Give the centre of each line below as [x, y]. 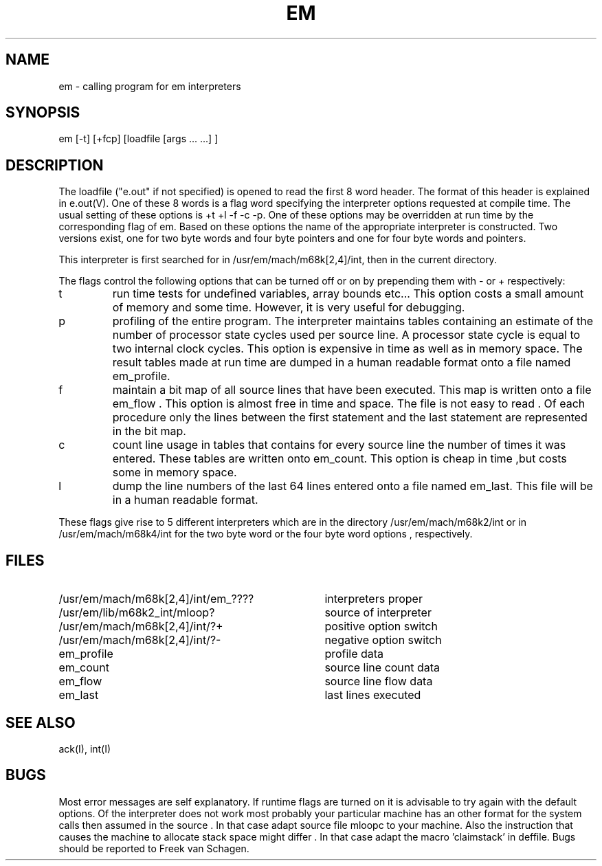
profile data [354, 654]
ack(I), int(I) [85, 748]
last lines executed [373, 695]
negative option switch [383, 640]
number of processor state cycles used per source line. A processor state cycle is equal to [346, 335]
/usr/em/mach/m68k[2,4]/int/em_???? [156, 599]
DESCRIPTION [55, 165]
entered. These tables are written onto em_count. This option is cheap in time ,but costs [339, 459]
